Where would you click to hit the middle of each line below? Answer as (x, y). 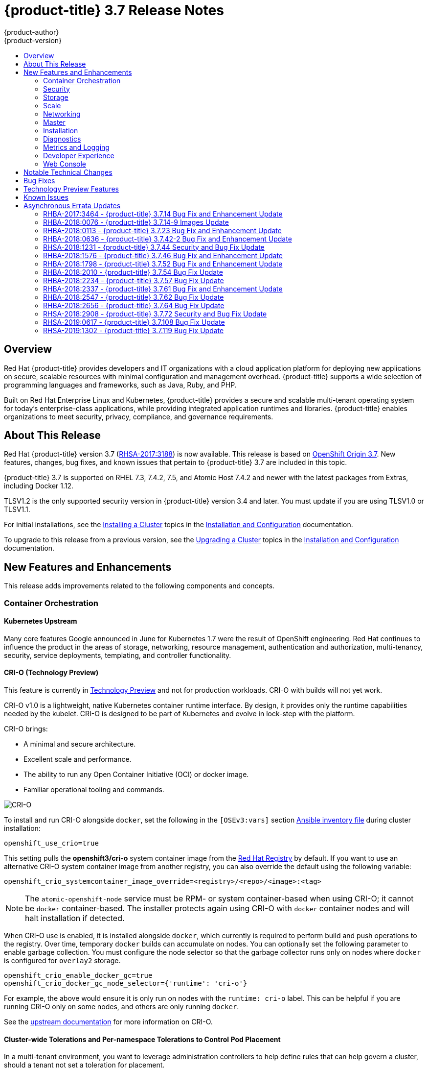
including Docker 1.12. (39, 486)
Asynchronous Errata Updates (72, 205)
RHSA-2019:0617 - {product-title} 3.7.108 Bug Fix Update (134, 322)
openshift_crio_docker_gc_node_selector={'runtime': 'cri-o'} (126, 983)
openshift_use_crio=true (51, 843)
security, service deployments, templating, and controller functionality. (118, 655)
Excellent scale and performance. (78, 759)
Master (54, 122)
